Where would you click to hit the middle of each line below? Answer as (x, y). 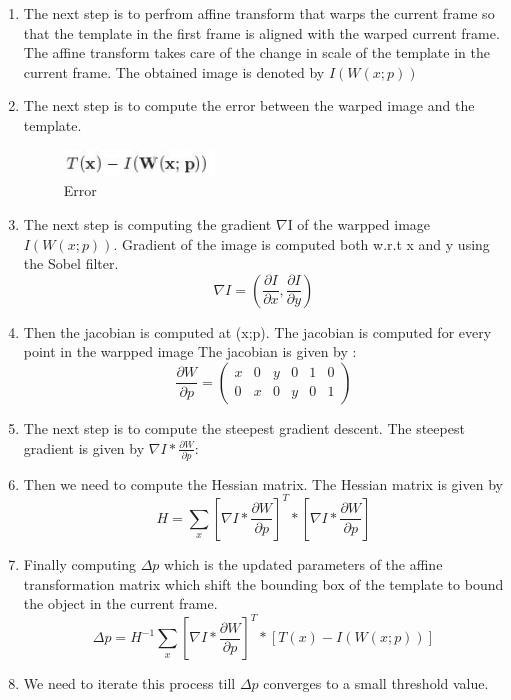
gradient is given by (84, 447)
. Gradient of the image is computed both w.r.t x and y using (301, 243)
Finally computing (80, 563)
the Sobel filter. (71, 263)
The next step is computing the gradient (147, 223)
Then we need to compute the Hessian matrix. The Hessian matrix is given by (263, 483)
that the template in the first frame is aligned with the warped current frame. (261, 32)
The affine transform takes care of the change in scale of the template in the (256, 52)
